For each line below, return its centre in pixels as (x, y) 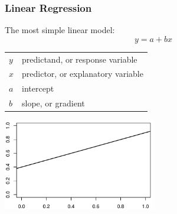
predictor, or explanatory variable (83, 74)
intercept (38, 88)
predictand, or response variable (80, 59)
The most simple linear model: (60, 30)
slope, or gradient (53, 103)
